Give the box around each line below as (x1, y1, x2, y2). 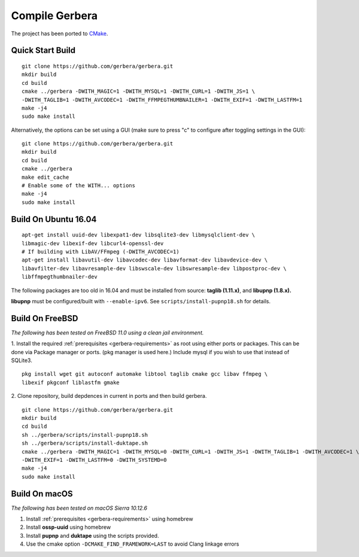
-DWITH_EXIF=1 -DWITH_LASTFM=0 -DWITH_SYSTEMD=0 (22, 456, 167, 463)
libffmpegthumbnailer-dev (22, 273, 98, 281)
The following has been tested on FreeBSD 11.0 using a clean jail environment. (11, 329, 204, 336)
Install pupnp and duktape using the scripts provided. (26, 532, 159, 539)
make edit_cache (22, 174, 69, 181)
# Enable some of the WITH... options (22, 182, 136, 189)
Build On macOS (11, 488, 73, 499)
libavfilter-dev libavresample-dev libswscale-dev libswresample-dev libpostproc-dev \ (22, 265, 287, 272)
